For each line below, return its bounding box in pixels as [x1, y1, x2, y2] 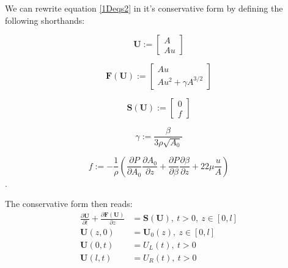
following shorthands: [5, 13, 85, 26]
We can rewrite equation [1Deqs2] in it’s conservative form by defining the [5, 2, 283, 14]
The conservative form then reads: [5, 197, 133, 210]
